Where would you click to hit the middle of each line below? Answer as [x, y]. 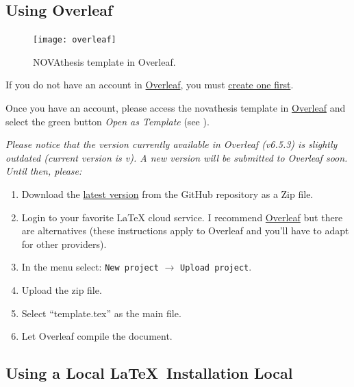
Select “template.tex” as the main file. [101, 313]
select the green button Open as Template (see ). [108, 121]
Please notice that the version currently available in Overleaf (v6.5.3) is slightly [172, 144]
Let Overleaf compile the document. [97, 336]
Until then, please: [44, 171]
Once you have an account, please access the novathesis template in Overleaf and [176, 108]
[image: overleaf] [75, 40]
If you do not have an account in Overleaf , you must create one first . [150, 85]
